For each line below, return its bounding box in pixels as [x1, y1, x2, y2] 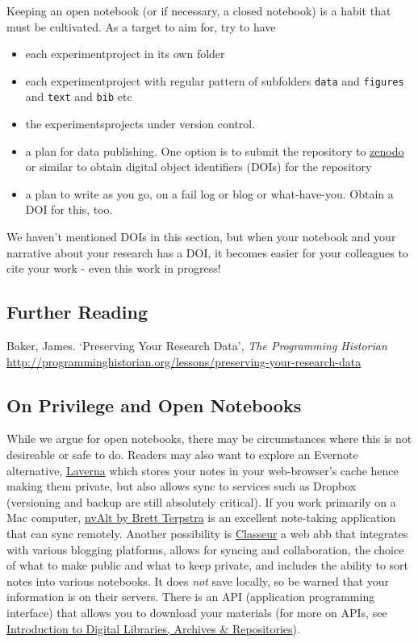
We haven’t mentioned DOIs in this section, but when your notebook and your [6, 228, 396, 245]
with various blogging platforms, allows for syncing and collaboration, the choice [6, 541, 404, 557]
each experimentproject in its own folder [25, 45, 225, 62]
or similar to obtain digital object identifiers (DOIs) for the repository [25, 158, 372, 175]
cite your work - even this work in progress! [6, 260, 221, 277]
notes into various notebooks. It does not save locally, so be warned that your [6, 572, 390, 589]
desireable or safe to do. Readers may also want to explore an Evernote [6, 446, 358, 463]
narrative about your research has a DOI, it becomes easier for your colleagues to [6, 244, 408, 261]
